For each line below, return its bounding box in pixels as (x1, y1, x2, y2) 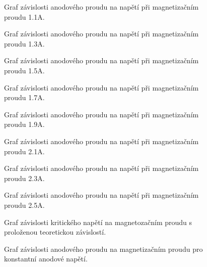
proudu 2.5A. (4, 199, 45, 210)
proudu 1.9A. (4, 119, 45, 129)
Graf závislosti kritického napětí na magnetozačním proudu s (4, 216, 192, 227)
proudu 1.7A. (4, 92, 45, 103)
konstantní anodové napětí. (4, 253, 88, 264)
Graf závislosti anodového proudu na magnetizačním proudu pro (4, 243, 203, 254)
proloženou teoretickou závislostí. (4, 227, 106, 237)
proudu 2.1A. (4, 146, 45, 156)
